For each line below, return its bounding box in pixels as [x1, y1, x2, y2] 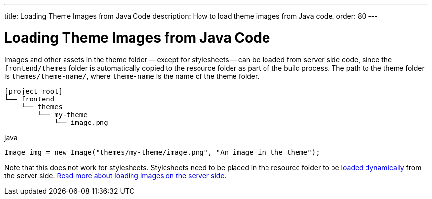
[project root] [4, 87, 63, 95]
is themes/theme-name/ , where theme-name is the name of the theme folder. [4, 72, 260, 80]
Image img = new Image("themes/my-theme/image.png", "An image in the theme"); [4, 148, 320, 156]
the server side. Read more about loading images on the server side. [4, 171, 227, 180]
